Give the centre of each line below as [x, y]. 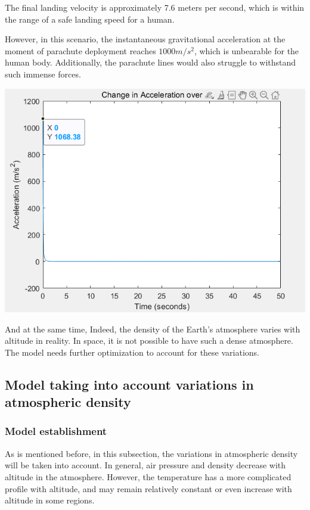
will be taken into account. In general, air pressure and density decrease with [145, 465]
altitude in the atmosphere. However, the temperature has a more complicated [148, 476]
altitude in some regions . [50, 500]
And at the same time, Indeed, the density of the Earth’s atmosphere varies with [153, 329]
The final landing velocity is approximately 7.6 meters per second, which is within [155, 7]
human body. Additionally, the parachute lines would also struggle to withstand [151, 62]
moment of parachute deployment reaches [80, 50]
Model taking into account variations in [129, 384]
